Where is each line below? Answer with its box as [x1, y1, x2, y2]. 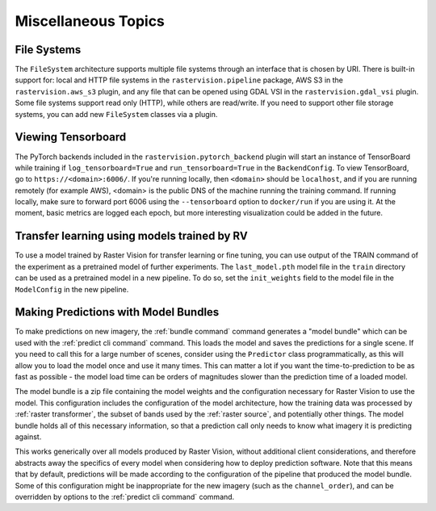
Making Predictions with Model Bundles [15, 305, 220, 319]
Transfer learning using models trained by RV [15, 229, 248, 243]
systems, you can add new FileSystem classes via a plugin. [15, 109, 218, 119]
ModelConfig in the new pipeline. [15, 284, 129, 294]
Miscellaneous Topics [15, 12, 166, 30]
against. [15, 432, 42, 442]
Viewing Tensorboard [15, 130, 127, 145]
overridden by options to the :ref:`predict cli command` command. [15, 492, 235, 501]
